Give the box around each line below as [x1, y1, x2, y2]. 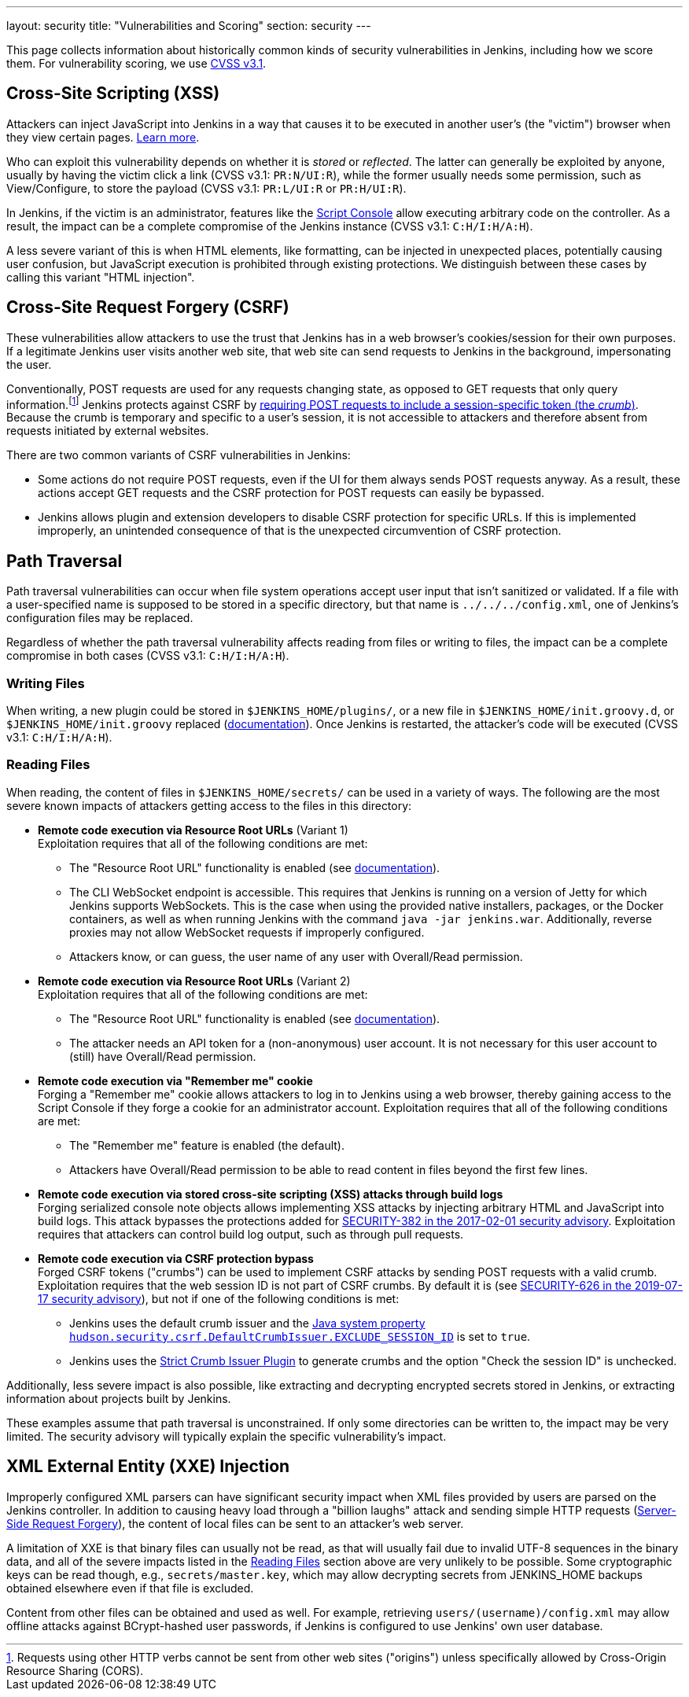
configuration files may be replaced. [6, 611, 193, 625]
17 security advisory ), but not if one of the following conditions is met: [38, 1291, 400, 1305]
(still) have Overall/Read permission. [69, 1049, 256, 1063]
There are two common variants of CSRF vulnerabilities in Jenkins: [6, 448, 351, 462]
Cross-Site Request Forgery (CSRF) [6, 297, 289, 318]
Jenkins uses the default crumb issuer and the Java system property [69, 1316, 426, 1330]
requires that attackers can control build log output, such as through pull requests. [38, 1227, 464, 1241]
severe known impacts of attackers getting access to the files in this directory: [6, 798, 412, 812]
